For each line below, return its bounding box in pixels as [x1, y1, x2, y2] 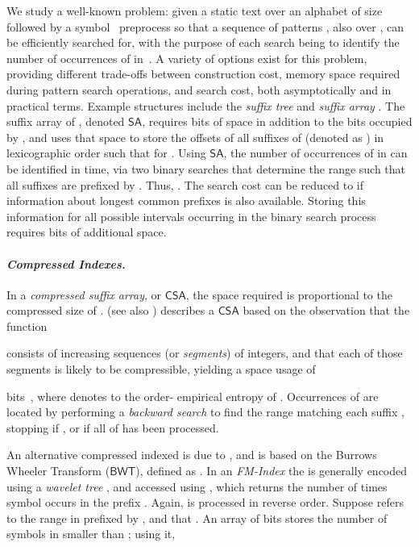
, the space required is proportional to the [185, 286, 392, 303]
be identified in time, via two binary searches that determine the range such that [6, 160, 406, 177]
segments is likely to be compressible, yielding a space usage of [6, 361, 316, 378]
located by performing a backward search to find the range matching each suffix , [6, 403, 404, 420]
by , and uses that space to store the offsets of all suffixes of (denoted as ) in [6, 128, 384, 145]
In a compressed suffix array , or [6, 286, 161, 303]
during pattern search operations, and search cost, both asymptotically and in [6, 81, 392, 98]
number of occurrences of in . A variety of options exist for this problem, [6, 49, 367, 66]
